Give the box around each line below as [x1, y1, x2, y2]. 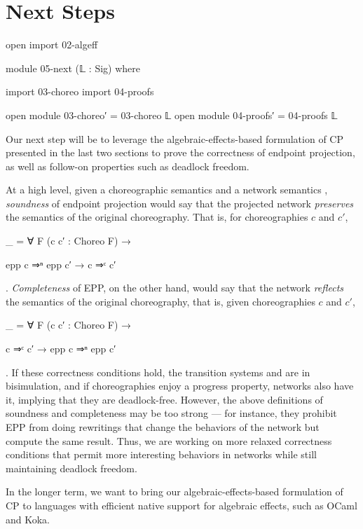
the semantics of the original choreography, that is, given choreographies [6, 294, 315, 308]
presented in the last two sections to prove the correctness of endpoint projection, [6, 145, 355, 160]
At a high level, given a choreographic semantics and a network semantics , [6, 182, 328, 197]
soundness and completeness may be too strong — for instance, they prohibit [6, 406, 337, 420]
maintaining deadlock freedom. [6, 460, 137, 475]
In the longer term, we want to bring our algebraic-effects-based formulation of [6, 484, 343, 499]
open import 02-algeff [6, 37, 98, 52]
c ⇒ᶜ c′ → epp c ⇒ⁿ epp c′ [6, 341, 116, 356]
